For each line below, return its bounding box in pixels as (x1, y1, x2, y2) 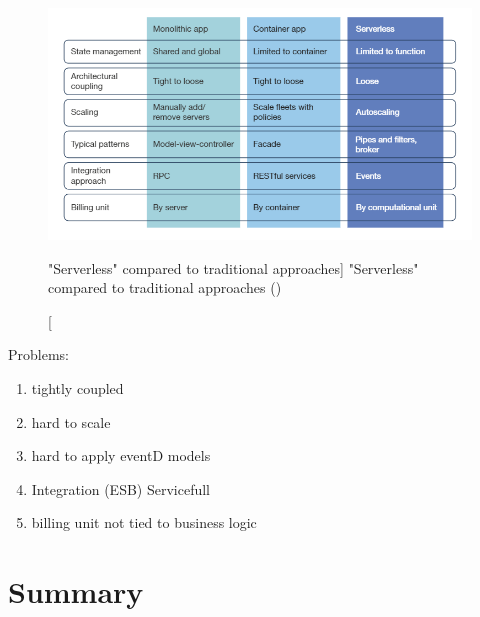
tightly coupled (31, 378, 124, 399)
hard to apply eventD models (31, 445, 211, 466)
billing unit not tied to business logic (31, 512, 257, 533)
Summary (8, 571, 144, 612)
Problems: (8, 344, 69, 365)
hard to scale (31, 411, 111, 432)
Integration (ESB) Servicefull (31, 478, 211, 499)
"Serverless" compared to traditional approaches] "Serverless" (48, 257, 419, 278)
